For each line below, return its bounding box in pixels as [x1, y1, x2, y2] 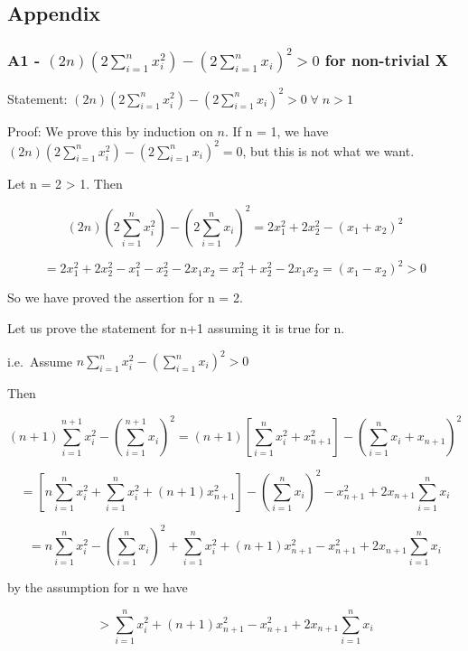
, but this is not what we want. [242, 141, 415, 160]
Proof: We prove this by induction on [7, 121, 213, 140]
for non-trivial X [324, 48, 448, 70]
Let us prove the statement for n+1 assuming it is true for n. [7, 318, 345, 337]
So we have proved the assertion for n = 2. [7, 288, 243, 307]
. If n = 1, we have [224, 121, 329, 140]
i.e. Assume [7, 351, 73, 370]
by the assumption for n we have [7, 578, 188, 597]
